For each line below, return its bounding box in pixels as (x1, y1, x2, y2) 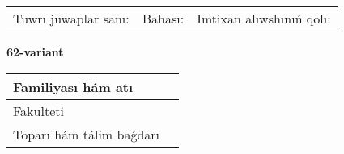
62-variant (6, 44, 64, 60)
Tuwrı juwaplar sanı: (13, 9, 130, 27)
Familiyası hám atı (13, 77, 134, 96)
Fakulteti (13, 101, 64, 120)
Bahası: (142, 9, 185, 27)
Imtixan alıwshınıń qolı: (197, 9, 331, 27)
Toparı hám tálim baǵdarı (13, 124, 160, 144)
